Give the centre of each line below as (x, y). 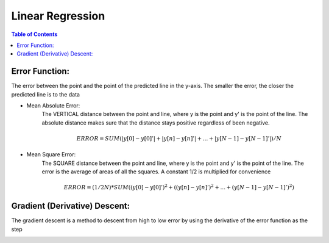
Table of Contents (34, 34)
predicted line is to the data (46, 94)
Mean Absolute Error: (53, 106)
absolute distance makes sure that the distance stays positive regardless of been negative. (156, 123)
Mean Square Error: (51, 154)
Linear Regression (58, 16)
